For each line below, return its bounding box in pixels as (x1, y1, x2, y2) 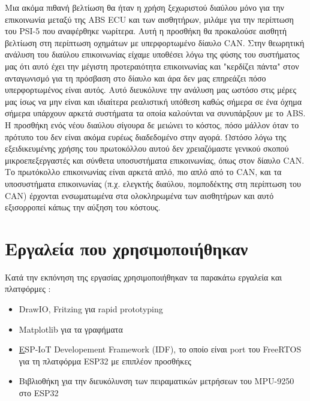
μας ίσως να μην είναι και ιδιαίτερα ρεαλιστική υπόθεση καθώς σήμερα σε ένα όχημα (5, 95, 302, 107)
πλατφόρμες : (5, 282, 51, 295)
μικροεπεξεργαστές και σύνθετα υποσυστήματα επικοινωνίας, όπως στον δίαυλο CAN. (5, 153, 305, 166)
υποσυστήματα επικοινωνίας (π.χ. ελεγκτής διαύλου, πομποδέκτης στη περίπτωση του (5, 177, 302, 189)
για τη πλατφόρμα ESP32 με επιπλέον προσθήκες (19, 354, 191, 367)
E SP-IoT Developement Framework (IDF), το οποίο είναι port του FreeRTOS (19, 343, 302, 355)
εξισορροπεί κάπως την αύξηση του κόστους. (5, 201, 161, 213)
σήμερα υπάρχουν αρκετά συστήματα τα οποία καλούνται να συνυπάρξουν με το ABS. (5, 107, 306, 119)
